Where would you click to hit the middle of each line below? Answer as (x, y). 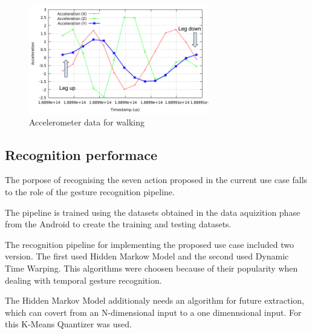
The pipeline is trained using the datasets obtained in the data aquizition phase (153, 212)
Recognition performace (81, 154)
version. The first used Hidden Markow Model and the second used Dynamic (147, 256)
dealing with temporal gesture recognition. (83, 280)
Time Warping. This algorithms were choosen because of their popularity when (151, 268)
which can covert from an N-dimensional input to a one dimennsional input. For (153, 312)
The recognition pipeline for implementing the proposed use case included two (149, 244)
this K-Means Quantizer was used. (68, 324)
